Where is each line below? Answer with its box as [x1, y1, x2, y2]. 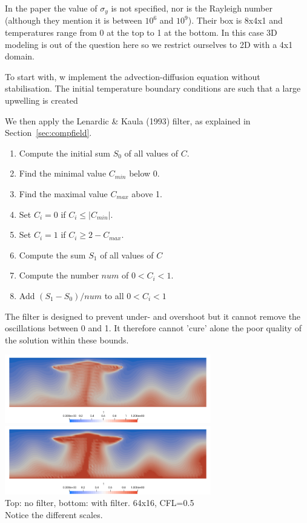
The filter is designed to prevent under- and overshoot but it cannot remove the [5, 309, 301, 322]
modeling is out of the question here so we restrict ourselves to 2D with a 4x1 [5, 38, 293, 50]
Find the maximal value [19, 187, 108, 200]
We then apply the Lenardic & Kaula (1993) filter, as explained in [5, 114, 251, 127]
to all [104, 289, 124, 302]
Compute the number [19, 269, 99, 282]
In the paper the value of [5, 2, 97, 14]
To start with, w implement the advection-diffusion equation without [5, 70, 260, 83]
